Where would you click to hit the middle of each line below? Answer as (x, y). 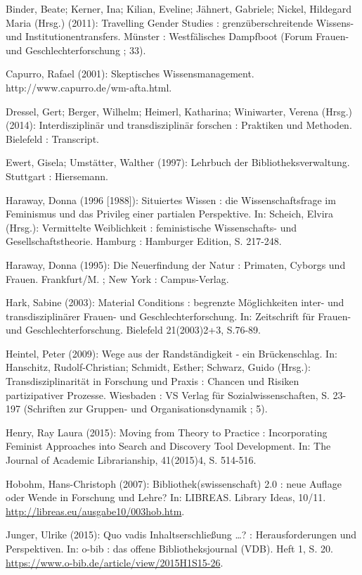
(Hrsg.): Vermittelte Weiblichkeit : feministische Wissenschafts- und (151, 227)
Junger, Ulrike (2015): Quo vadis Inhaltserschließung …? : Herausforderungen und (181, 535)
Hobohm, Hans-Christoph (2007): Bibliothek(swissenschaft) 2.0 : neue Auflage (174, 483)
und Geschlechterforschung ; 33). (76, 50)
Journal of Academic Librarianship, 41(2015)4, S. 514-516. (131, 460)
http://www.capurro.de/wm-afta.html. (89, 87)
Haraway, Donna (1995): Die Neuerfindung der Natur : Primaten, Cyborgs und (176, 264)
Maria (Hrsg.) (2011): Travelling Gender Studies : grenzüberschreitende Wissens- (180, 22)
